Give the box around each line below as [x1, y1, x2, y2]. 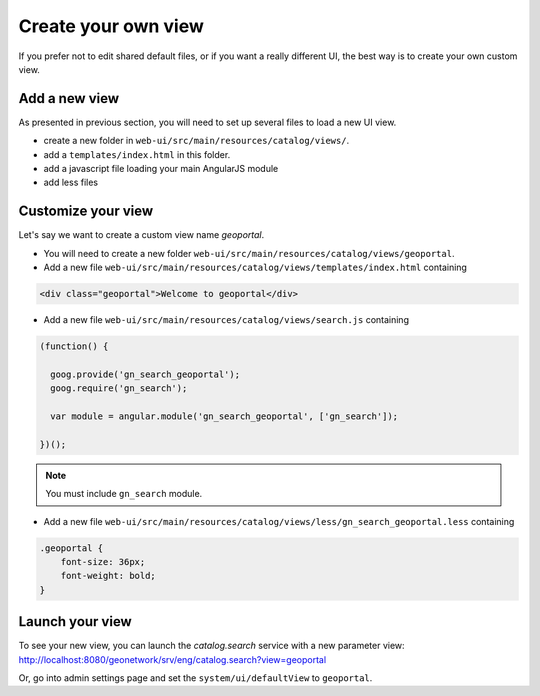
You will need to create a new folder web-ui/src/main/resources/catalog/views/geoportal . [43, 247, 455, 259]
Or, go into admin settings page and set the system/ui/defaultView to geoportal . [18, 671, 373, 684]
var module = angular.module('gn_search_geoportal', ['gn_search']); [50, 411, 399, 422]
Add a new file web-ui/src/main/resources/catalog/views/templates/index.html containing [43, 261, 467, 274]
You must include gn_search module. [45, 488, 203, 500]
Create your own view [18, 15, 205, 37]
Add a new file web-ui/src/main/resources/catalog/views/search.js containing [43, 314, 410, 326]
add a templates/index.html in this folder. [43, 148, 231, 160]
